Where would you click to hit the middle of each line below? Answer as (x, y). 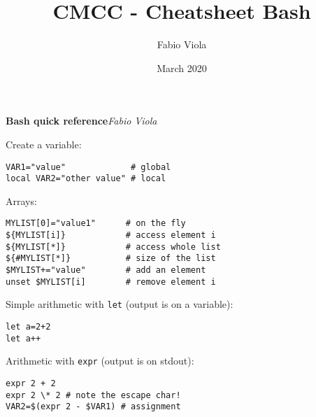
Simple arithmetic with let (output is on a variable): (120, 304)
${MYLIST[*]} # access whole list (113, 247)
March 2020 (182, 68)
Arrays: (21, 200)
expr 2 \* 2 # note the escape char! (93, 395)
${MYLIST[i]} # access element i (111, 235)
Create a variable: (44, 144)
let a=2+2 (28, 327)
